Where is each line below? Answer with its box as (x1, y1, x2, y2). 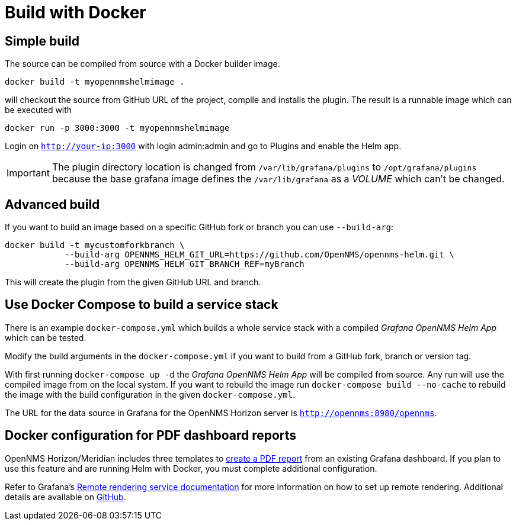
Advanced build (5, 197, 100, 212)
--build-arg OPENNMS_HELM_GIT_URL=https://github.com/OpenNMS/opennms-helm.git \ (65, 250, 454, 260)
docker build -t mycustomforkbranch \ (5, 240, 185, 250)
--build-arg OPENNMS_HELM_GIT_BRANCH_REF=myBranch (65, 259, 305, 269)
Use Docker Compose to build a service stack (5, 297, 278, 313)
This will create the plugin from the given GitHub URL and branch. (5, 277, 261, 288)
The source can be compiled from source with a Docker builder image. (5, 59, 280, 69)
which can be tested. (5, 332, 86, 343)
